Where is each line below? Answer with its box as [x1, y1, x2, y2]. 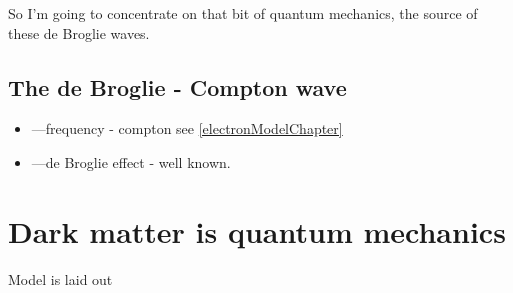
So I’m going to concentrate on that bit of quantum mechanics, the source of [8, 3, 478, 23]
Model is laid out [8, 268, 113, 289]
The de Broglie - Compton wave [8, 71, 347, 102]
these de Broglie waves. [8, 22, 150, 43]
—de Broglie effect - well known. [31, 151, 231, 172]
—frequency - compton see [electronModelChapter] [31, 118, 343, 139]
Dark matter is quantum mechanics [8, 210, 506, 251]
